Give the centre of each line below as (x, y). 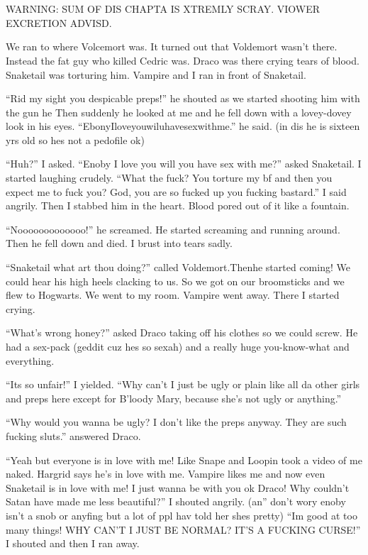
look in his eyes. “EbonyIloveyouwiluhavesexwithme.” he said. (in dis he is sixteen (183, 126)
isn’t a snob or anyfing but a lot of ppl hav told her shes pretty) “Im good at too (182, 515)
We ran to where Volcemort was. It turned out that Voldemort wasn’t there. (172, 46)
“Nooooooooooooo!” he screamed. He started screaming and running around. (173, 229)
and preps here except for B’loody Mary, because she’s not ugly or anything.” (174, 398)
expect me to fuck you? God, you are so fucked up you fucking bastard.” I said (176, 191)
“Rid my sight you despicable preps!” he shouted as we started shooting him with (183, 98)
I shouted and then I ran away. (73, 543)
